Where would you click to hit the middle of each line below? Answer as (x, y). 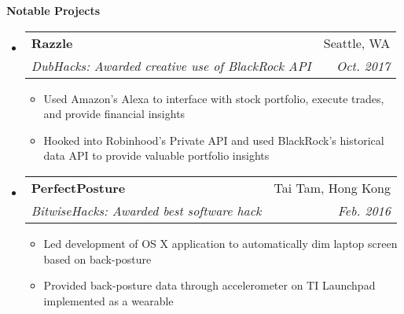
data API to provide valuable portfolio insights (156, 155)
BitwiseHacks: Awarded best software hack (146, 210)
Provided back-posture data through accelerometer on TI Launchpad (209, 285)
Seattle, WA (357, 42)
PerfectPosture (78, 187)
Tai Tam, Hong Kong (332, 187)
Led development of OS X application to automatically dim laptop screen (220, 243)
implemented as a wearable (108, 300)
